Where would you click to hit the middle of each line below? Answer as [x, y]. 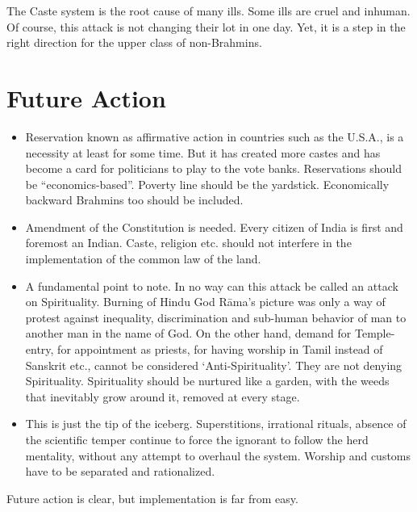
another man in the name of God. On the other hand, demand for [188, 333]
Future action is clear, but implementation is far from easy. [152, 498]
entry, [40, 349]
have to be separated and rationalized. [120, 471]
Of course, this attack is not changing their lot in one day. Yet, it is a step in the [206, 26]
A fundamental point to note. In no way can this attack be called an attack [212, 285]
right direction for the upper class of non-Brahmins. [134, 42]
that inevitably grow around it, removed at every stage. [163, 396]
